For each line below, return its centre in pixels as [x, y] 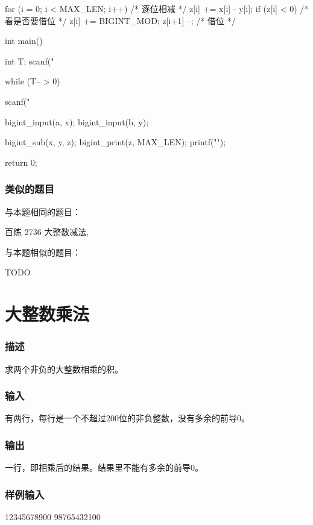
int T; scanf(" [30, 61]
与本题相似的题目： [43, 252]
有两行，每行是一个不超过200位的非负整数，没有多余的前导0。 [127, 418]
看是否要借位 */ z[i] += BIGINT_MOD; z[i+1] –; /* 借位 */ [120, 20]
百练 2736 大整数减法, [47, 232]
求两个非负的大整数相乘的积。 [64, 369]
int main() [24, 41]
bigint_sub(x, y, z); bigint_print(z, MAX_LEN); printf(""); [115, 142]
